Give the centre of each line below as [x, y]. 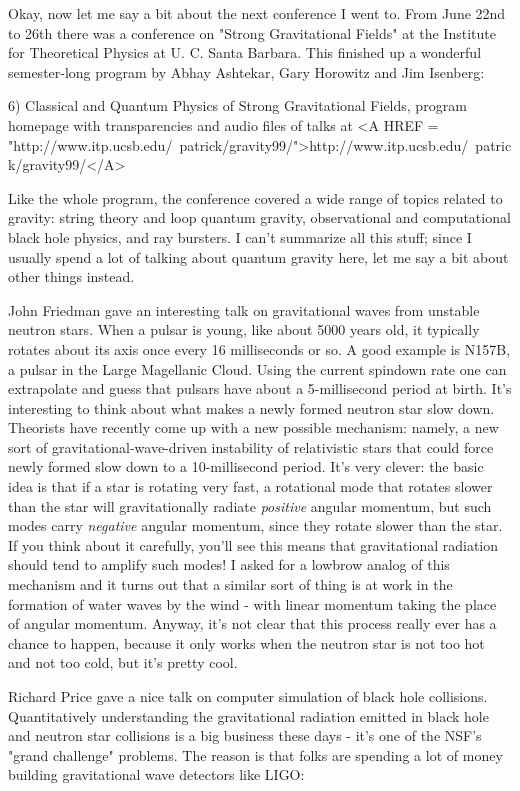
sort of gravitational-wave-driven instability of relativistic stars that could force [251, 446]
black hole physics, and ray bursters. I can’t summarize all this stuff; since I [240, 236]
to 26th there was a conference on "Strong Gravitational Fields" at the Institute [252, 32]
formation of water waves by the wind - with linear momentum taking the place [252, 603]
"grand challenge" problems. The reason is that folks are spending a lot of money [255, 754]
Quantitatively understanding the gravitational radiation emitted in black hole [248, 715]
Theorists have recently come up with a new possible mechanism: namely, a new [253, 427]
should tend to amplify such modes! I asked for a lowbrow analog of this [229, 564]
